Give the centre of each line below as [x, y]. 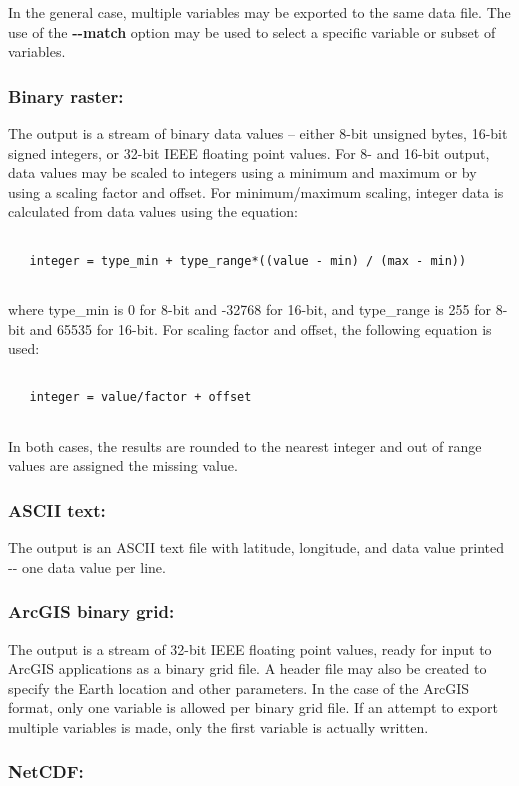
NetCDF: [46, 771]
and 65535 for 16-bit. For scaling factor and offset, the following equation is [260, 328]
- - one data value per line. [87, 566]
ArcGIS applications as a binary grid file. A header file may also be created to [247, 668]
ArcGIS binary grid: [91, 611]
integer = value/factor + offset [140, 397]
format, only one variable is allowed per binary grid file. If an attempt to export [253, 707]
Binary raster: [66, 95]
